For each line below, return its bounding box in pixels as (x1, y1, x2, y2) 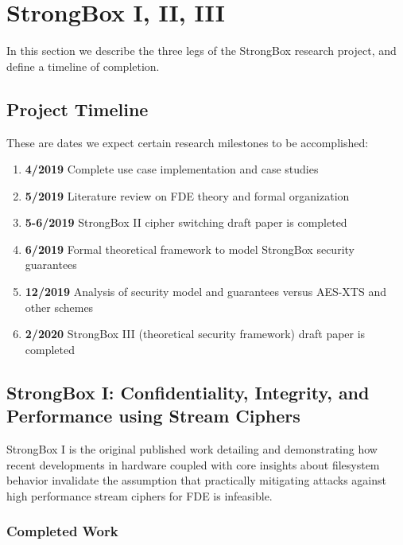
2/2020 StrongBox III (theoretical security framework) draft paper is (25, 325, 366, 342)
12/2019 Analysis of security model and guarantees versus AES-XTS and (25, 283, 386, 300)
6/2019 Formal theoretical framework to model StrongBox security (25, 240, 355, 257)
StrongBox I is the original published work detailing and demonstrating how (6, 441, 378, 457)
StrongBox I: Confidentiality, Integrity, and (6, 380, 370, 404)
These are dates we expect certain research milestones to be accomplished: (6, 134, 369, 150)
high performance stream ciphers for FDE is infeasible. (6, 487, 273, 504)
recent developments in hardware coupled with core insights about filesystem (6, 456, 380, 473)
